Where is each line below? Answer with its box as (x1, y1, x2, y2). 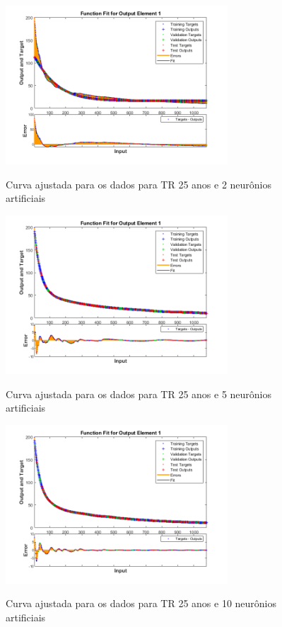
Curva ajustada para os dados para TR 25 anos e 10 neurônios (6, 596, 277, 611)
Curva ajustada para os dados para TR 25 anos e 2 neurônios (6, 176, 272, 191)
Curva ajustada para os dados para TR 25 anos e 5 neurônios (6, 386, 272, 401)
